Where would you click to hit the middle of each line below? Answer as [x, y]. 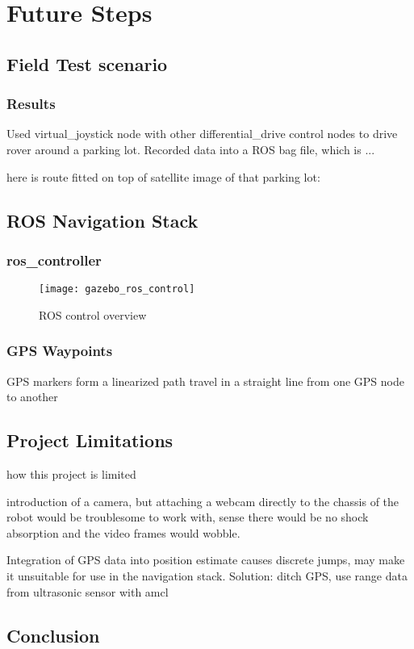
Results [31, 104]
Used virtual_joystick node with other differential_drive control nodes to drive [202, 134]
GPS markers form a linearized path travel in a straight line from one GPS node [205, 381]
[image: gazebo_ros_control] [117, 289]
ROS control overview [93, 314]
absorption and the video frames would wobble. [123, 532]
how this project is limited [71, 474]
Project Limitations [90, 440]
